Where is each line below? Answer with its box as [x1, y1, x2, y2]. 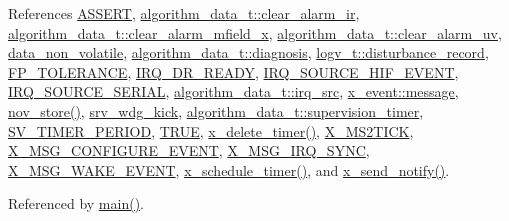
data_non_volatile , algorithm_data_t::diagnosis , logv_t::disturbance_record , [8, 42, 489, 63]
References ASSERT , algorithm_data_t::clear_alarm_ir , [8, 3, 360, 23]
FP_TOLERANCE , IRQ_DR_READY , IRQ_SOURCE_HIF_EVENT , [8, 61, 459, 82]
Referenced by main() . [8, 193, 144, 214]
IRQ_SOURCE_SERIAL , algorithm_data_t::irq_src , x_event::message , [8, 81, 459, 102]
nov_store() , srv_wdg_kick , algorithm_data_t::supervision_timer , [8, 100, 424, 121]
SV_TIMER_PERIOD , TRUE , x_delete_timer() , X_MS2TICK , [8, 120, 414, 141]
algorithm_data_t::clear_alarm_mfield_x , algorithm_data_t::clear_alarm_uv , [8, 22, 502, 43]
